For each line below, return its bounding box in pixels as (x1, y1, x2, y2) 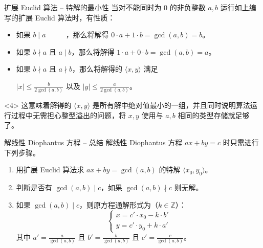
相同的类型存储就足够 (178, 109, 250, 120)
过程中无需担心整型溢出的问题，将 (11, 109, 126, 120)
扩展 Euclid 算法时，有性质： (18, 12, 115, 22)
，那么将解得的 (72, 63, 123, 74)
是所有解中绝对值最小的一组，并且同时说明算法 (92, 100, 250, 110)
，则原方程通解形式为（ (79, 199, 159, 210)
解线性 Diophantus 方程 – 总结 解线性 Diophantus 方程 (4, 137, 183, 148)
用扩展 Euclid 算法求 (16, 164, 84, 175)
